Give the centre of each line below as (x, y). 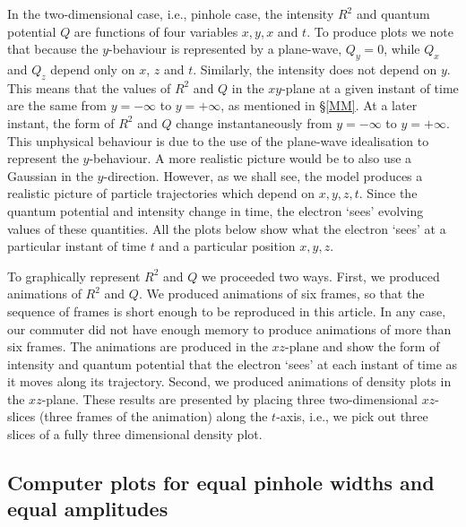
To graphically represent (74, 276)
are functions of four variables (156, 31)
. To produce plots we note (380, 31)
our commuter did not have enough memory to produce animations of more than (229, 328)
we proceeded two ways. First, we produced (321, 276)
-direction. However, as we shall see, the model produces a (263, 175)
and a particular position (227, 246)
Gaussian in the (50, 175)
